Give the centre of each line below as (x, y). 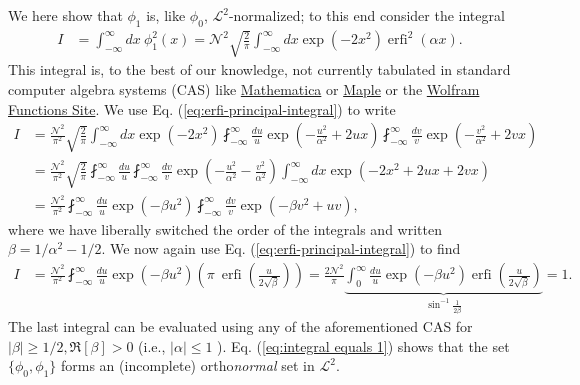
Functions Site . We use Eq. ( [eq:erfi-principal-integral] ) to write (202, 108)
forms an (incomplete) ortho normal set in (187, 365)
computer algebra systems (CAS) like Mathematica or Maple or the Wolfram (244, 88)
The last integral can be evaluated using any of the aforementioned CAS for (240, 326)
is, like (166, 15)
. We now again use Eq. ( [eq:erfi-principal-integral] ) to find (281, 248)
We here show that (65, 15)
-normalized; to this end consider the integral (366, 15)
